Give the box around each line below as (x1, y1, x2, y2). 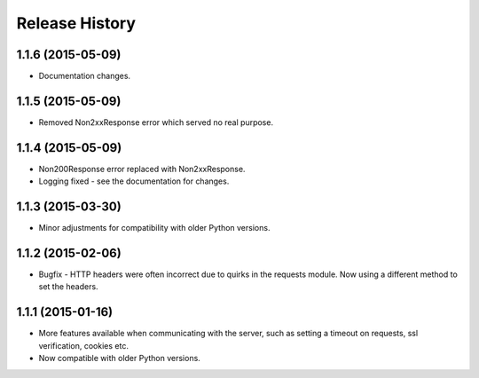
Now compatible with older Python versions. (38, 353, 201, 364)
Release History (16, 13, 137, 33)
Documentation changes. (38, 71, 131, 82)
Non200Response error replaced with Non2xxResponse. (38, 163, 246, 174)
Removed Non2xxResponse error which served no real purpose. (38, 116, 274, 128)
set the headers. (38, 281, 98, 292)
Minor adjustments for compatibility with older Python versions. (38, 223, 271, 233)
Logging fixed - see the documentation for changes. (38, 176, 230, 186)
